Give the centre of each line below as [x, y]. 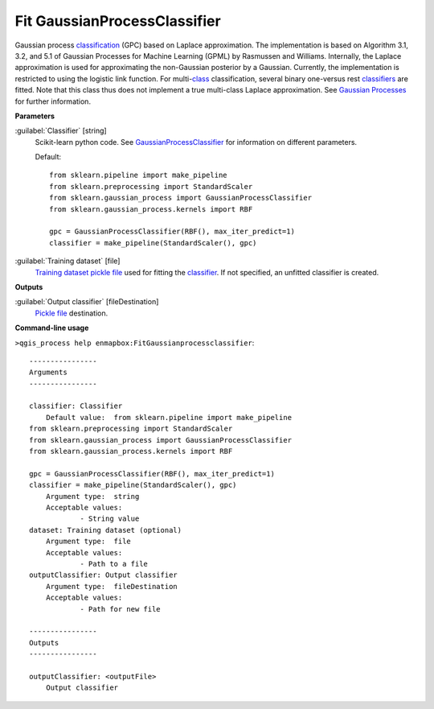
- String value [110, 519]
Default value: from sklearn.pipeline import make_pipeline [169, 417]
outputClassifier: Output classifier [104, 575]
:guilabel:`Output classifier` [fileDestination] [87, 302]
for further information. [53, 101]
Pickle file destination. [72, 313]
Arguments [48, 373]
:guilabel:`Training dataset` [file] [68, 261]
